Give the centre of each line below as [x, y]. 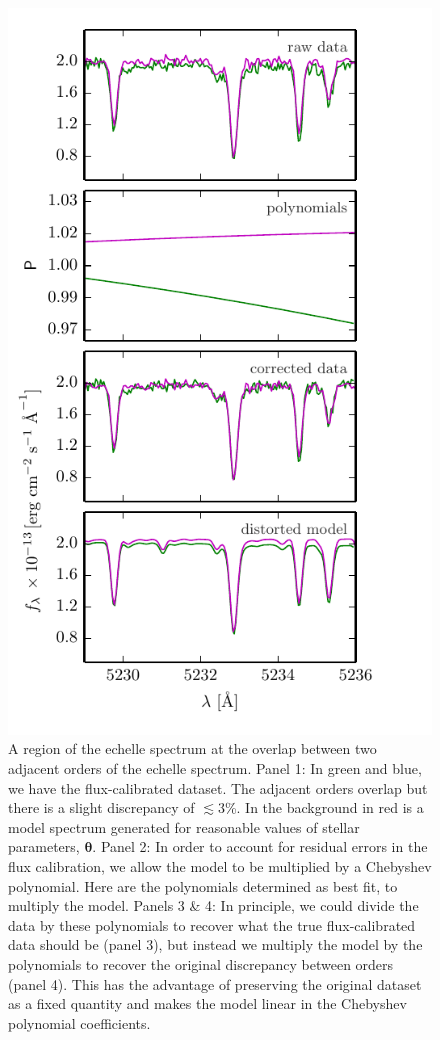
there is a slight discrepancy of [101, 807]
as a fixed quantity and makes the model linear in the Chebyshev [207, 1003]
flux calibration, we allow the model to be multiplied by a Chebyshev [220, 866]
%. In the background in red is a [324, 807]
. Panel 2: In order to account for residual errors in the [260, 846]
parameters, [44, 846]
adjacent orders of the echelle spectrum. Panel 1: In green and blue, [215, 768]
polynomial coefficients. [79, 1022]
